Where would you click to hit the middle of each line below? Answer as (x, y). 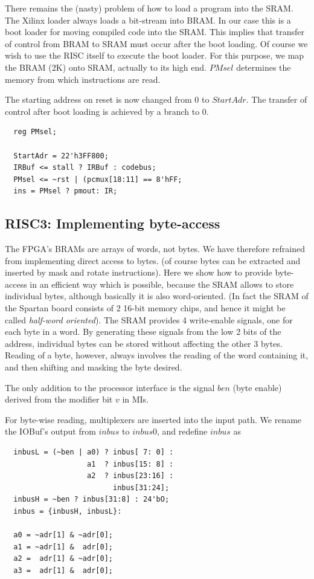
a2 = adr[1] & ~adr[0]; (63, 559)
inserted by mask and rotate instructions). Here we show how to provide (139, 272)
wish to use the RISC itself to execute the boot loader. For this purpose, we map (155, 55)
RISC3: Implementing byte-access (113, 223)
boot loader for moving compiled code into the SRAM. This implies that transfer (155, 32)
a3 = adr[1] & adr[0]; (63, 570)
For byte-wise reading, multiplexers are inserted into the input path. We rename (153, 419)
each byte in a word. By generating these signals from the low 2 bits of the (143, 332)
